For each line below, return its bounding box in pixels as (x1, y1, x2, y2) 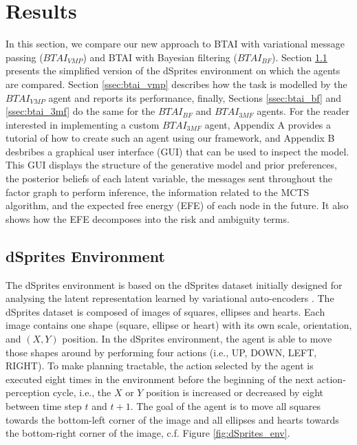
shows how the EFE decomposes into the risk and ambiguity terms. (6, 211, 290, 226)
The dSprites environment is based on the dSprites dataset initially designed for (6, 277, 343, 292)
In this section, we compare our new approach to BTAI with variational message (6, 36, 345, 51)
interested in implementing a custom (6, 117, 160, 131)
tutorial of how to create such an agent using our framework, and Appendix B (6, 131, 335, 145)
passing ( (6, 50, 43, 64)
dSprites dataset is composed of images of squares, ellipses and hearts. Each (6, 304, 325, 318)
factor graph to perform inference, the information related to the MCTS (6, 184, 310, 199)
